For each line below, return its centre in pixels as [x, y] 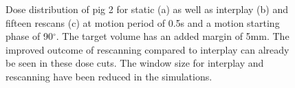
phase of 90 [29, 36]
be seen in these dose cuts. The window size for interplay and [135, 63]
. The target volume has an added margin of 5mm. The [173, 36]
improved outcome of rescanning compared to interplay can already [147, 49]
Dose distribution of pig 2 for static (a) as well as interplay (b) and [147, 9]
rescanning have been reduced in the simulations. [109, 76]
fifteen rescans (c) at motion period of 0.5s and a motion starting [143, 22]
